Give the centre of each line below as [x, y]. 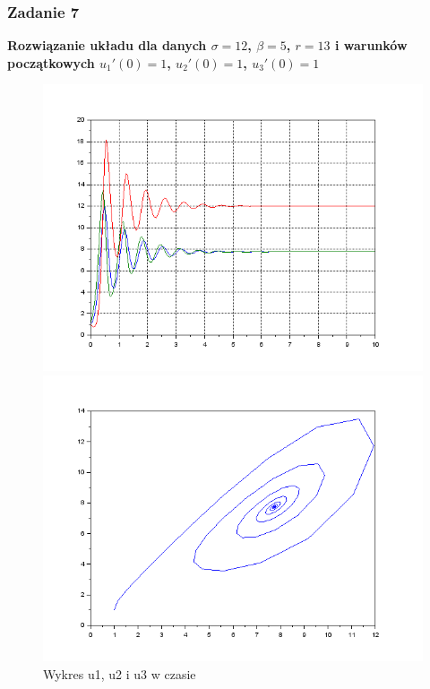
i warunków [371, 45]
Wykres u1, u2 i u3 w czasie [120, 674]
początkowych [51, 62]
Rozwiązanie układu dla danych [107, 45]
